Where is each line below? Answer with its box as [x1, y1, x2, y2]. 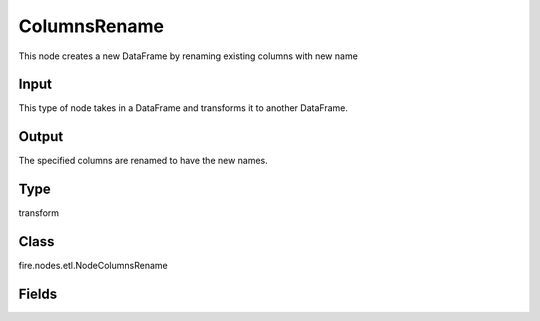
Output [18, 128, 64, 145]
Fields [18, 285, 58, 302]
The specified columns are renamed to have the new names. [18, 155, 269, 167]
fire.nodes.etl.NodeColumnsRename [18, 260, 169, 272]
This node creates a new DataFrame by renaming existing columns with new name [18, 50, 359, 62]
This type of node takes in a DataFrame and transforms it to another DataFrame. [18, 102, 349, 114]
